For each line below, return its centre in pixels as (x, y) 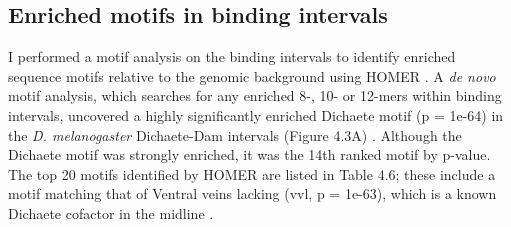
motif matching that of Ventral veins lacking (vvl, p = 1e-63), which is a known (252, 193)
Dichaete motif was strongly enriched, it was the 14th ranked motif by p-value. (249, 154)
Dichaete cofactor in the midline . (111, 212)
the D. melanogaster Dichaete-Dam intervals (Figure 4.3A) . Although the (235, 134)
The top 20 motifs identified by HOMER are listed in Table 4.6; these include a (252, 173)
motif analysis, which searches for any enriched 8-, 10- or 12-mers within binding (255, 95)
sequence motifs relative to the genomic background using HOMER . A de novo (252, 75)
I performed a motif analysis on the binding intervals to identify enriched (232, 56)
